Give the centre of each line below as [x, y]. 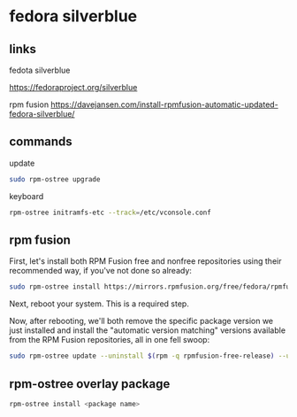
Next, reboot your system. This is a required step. [99, 304]
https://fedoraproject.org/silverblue [73, 87]
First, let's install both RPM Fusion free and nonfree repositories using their [145, 261]
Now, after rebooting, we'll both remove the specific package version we [141, 321]
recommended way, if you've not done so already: [101, 271]
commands [41, 142]
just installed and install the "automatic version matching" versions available [147, 330]
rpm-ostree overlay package [90, 384]
